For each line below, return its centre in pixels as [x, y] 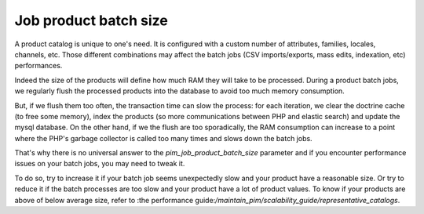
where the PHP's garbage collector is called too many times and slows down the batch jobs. [164, 138]
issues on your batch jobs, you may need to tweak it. [100, 164]
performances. [38, 66]
